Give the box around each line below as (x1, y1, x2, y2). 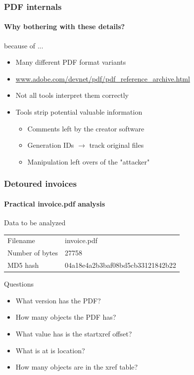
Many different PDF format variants (15, 57, 126, 67)
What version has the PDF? (15, 295, 101, 305)
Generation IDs (27, 140, 74, 150)
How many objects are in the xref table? (15, 362, 138, 372)
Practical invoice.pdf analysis (4, 198, 105, 208)
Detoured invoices (4, 177, 77, 190)
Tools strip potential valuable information (15, 107, 143, 117)
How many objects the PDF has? (15, 312, 116, 322)
